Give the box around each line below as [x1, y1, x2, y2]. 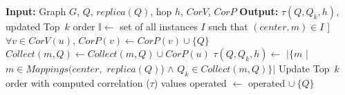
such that [208, 19, 248, 33]
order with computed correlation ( [6, 75, 150, 89]
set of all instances [120, 19, 198, 33]
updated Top [6, 19, 60, 33]
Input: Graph [6, 4, 66, 18]
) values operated [153, 75, 227, 89]
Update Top [278, 61, 330, 76]
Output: [239, 4, 279, 18]
